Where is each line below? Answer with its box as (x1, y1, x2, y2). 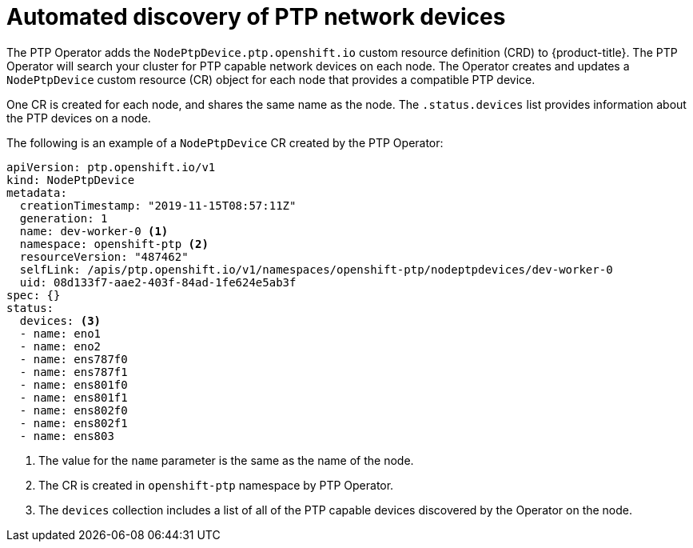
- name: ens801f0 (19, 378, 128, 391)
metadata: (6, 186, 67, 199)
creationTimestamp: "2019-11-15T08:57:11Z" (19, 198, 297, 212)
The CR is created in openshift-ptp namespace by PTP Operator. (38, 478, 394, 492)
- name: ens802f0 (19, 403, 128, 417)
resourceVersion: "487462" (19, 250, 189, 263)
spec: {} (6, 288, 61, 302)
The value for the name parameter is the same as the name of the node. (38, 453, 414, 467)
